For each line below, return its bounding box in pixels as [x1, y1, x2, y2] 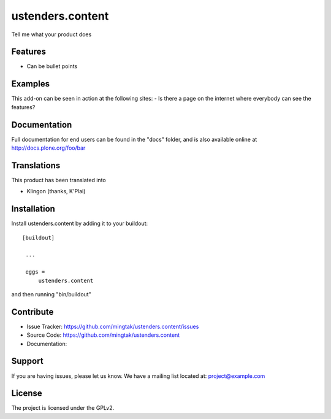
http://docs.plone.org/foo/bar [11, 144, 86, 152]
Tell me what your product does [11, 31, 92, 38]
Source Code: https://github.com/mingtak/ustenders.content [26, 331, 180, 339]
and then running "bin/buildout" [11, 290, 91, 298]
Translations [11, 160, 61, 171]
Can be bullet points [26, 63, 78, 70]
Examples [11, 79, 50, 89]
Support [11, 356, 44, 366]
